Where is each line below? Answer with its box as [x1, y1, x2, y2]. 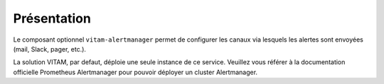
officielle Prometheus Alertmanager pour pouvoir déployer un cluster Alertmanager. [13, 68, 258, 76]
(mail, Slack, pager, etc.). [13, 44, 87, 53]
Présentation [13, 11, 92, 26]
